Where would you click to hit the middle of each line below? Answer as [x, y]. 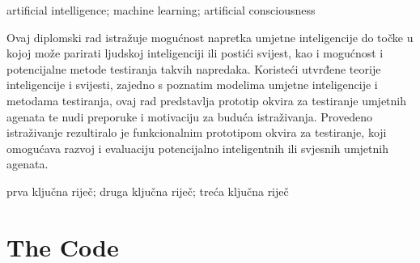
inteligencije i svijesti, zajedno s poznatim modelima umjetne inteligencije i [192, 85]
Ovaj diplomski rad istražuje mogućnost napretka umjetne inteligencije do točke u [210, 37]
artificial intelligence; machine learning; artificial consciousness [161, 10]
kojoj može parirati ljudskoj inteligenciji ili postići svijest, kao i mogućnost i [195, 53]
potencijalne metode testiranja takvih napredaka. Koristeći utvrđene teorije [194, 68]
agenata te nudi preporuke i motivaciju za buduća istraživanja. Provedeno [189, 116]
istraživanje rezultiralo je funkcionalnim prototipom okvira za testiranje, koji [197, 132]
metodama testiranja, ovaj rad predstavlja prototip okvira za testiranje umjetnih [207, 100]
